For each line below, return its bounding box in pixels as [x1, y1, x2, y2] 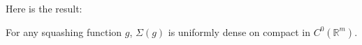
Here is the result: [6, 1, 82, 15]
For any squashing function [6, 24, 122, 39]
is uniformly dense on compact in [168, 24, 310, 39]
